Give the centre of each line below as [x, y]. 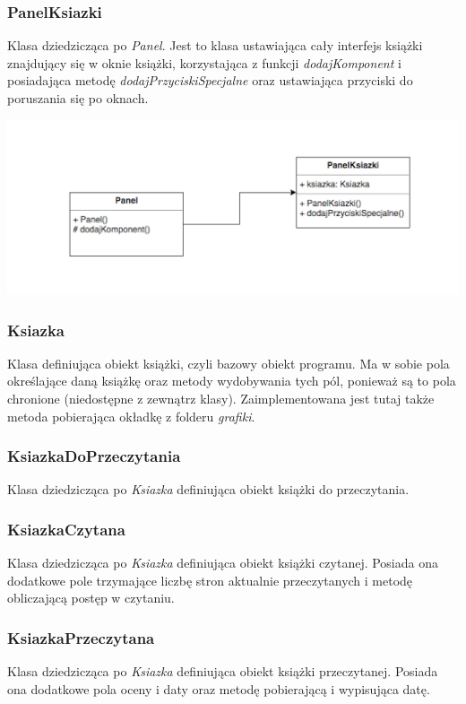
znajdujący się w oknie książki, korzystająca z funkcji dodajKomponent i [204, 62]
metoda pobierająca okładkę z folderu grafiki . [131, 416]
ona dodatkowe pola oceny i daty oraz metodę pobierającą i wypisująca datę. [219, 688]
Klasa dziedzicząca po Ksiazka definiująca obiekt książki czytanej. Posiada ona [223, 563]
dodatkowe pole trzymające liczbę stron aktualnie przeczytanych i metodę [210, 580]
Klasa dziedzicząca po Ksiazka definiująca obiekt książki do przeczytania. [208, 489]
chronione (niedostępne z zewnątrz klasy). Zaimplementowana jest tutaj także [221, 398]
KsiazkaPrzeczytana [81, 637]
